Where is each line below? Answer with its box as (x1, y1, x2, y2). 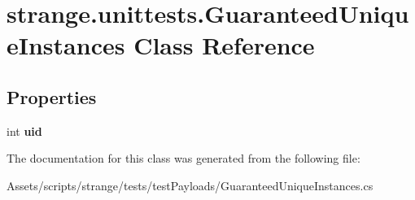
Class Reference (133, 28, 315, 62)
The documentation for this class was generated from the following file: (7, 150, 360, 167)
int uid (7, 122, 42, 139)
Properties (7, 84, 97, 109)
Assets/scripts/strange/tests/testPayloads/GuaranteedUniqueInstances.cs (7, 176, 373, 193)
